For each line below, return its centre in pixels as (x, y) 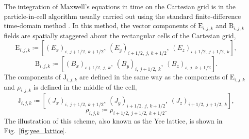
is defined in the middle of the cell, (85, 86)
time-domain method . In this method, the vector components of (100, 25)
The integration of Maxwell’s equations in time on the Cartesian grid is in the (120, 6)
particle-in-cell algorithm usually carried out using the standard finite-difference (123, 16)
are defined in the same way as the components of (153, 77)
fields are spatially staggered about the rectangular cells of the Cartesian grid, (120, 35)
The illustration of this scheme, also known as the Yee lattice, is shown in (113, 121)
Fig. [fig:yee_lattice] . (35, 130)
